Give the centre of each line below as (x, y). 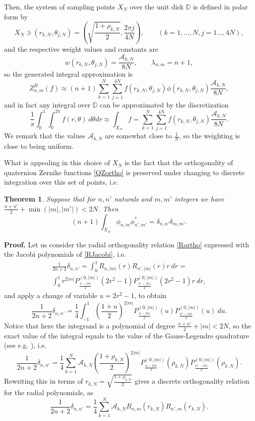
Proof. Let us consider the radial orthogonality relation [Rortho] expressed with (127, 244)
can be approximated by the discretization (164, 104)
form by (16, 16)
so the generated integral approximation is (68, 74)
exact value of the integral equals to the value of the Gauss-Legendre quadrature (127, 335)
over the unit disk (157, 6)
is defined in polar (220, 6)
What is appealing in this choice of (57, 162)
